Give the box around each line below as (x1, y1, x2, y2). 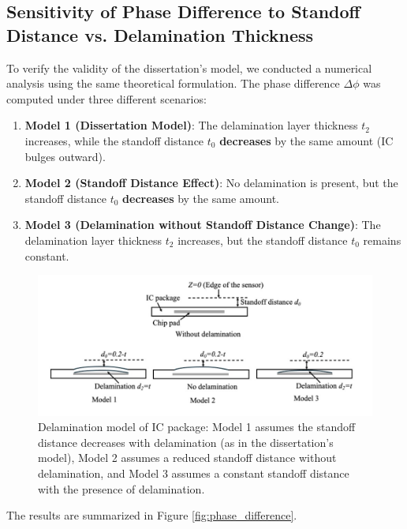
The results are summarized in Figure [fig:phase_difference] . (6, 507, 297, 523)
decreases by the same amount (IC (219, 132, 394, 148)
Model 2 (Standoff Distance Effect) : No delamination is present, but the (24, 174, 398, 191)
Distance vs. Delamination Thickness (6, 22, 314, 47)
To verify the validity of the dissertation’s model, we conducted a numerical (6, 59, 372, 76)
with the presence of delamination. (38, 480, 205, 497)
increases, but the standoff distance (177, 231, 348, 248)
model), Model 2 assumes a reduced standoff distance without (38, 449, 337, 466)
